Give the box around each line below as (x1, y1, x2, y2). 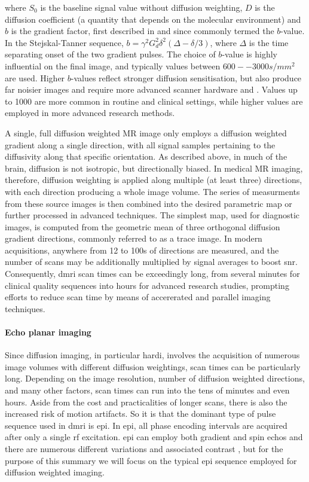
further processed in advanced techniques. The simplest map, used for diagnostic (5, 209, 300, 221)
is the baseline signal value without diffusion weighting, (40, 1, 243, 13)
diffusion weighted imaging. (5, 466, 105, 478)
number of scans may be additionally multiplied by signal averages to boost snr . (5, 255, 298, 268)
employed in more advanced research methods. (5, 106, 175, 119)
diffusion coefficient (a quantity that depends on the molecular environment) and (5, 13, 301, 25)
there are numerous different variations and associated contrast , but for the (5, 442, 283, 454)
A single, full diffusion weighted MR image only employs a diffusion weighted (5, 126, 287, 139)
